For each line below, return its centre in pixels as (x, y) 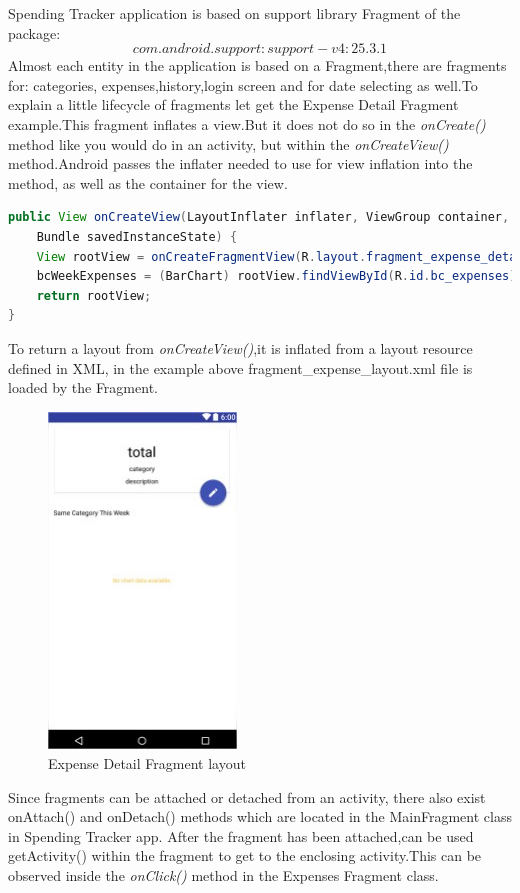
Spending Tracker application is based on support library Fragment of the (234, 13)
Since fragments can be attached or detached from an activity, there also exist (247, 796)
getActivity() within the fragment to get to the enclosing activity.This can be (245, 855)
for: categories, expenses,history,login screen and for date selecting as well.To (243, 84)
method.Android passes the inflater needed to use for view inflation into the (240, 163)
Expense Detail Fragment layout (147, 763)
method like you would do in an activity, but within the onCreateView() (228, 143)
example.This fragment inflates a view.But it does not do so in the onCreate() (247, 123)
